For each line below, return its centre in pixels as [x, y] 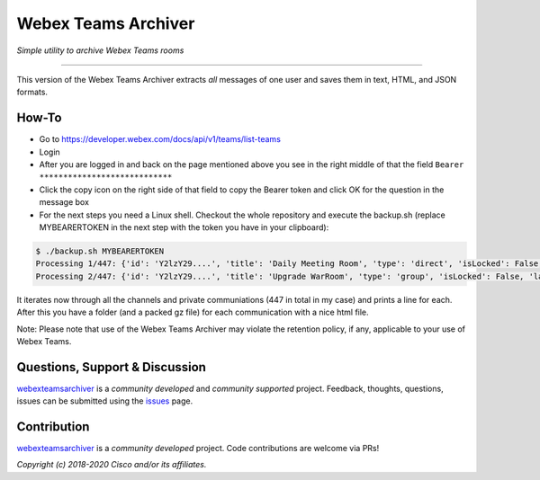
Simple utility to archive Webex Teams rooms [100, 50]
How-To [39, 118]
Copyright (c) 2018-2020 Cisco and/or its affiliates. [112, 465]
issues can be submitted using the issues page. [105, 401]
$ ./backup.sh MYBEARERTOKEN [100, 251]
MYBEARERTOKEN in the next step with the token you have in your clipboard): [184, 227]
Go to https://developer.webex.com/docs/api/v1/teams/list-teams [160, 139]
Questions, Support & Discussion [112, 367]
